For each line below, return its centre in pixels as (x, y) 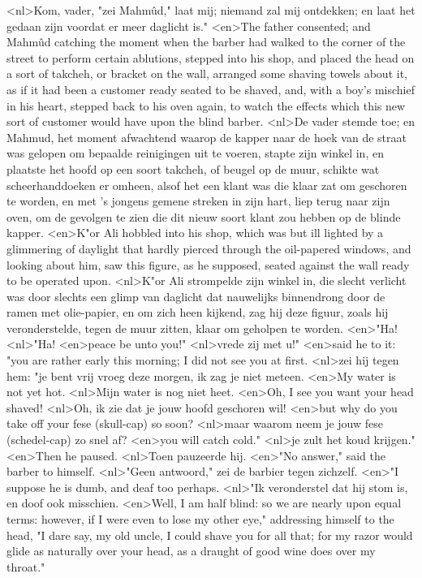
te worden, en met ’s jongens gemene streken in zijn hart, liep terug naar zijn (198, 201)
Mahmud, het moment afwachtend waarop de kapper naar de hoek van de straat (207, 137)
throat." (26, 566)
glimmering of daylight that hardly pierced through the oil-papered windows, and (209, 248)
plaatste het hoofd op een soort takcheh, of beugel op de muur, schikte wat (193, 168)
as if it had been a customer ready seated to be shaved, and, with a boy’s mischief (211, 89)
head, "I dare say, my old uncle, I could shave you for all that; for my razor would (210, 535)
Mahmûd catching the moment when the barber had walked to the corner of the (206, 42)
